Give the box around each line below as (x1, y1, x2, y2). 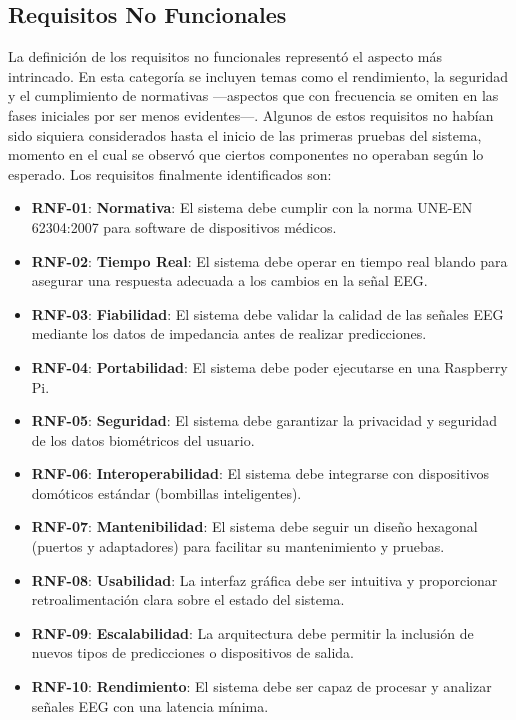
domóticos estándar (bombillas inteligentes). (31, 482, 302, 503)
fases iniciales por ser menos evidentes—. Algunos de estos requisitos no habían (8, 104, 494, 125)
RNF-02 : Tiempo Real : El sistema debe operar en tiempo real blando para (31, 250, 508, 271)
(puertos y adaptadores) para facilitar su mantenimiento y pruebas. (31, 536, 445, 557)
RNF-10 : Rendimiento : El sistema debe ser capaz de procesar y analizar (31, 676, 492, 697)
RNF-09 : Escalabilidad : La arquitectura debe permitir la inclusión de (31, 622, 474, 643)
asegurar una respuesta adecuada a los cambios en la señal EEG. (31, 270, 428, 291)
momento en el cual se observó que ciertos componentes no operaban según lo (8, 144, 484, 165)
